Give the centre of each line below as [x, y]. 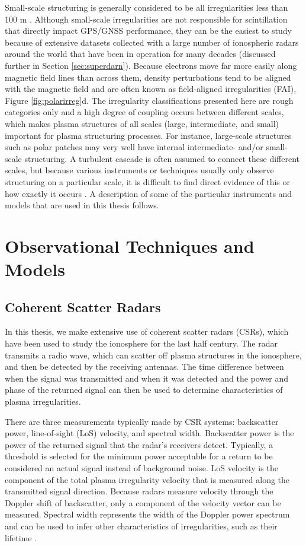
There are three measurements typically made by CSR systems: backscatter [142, 421]
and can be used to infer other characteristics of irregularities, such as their [141, 526]
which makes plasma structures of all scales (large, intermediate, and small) [142, 123]
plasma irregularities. [43, 401]
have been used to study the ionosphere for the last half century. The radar [141, 343]
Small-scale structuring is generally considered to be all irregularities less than [146, 7]
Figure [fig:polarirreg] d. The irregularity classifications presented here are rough [149, 100]
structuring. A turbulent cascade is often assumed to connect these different [162, 158]
